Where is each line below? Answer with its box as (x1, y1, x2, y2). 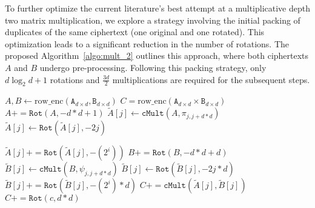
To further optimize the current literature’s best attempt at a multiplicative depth (5, 2, 311, 14)
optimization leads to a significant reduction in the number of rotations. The (5, 37, 289, 50)
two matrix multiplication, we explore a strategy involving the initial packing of (5, 13, 300, 26)
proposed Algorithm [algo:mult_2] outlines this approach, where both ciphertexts (5, 49, 309, 62)
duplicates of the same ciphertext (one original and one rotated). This (5, 25, 265, 38)
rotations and (50, 73, 100, 86)
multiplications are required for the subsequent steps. (112, 73, 310, 86)
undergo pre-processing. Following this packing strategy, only (39, 61, 267, 73)
